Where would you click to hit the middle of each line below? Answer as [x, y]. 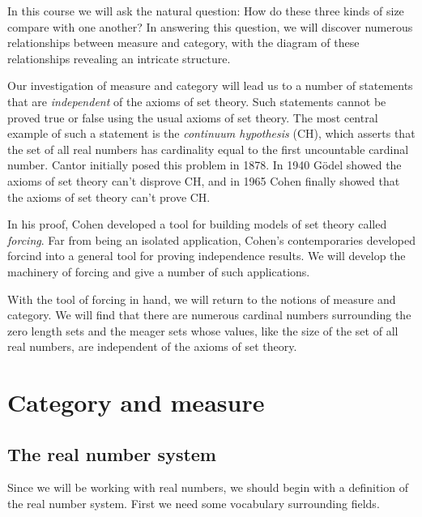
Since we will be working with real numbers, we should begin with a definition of [208, 487]
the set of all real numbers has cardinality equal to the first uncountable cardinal [208, 149]
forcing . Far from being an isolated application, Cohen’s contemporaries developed [211, 239]
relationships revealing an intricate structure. [119, 58]
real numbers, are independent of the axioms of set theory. [152, 346]
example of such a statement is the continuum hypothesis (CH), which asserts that [211, 133]
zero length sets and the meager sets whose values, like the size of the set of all [203, 330]
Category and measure [136, 402]
